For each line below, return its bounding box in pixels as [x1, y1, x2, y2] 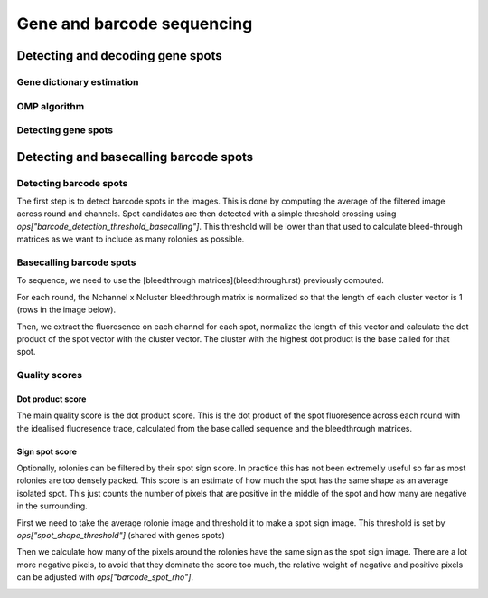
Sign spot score [16, 446, 77, 457]
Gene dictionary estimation [16, 75, 139, 88]
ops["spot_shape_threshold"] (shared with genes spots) [16, 529, 225, 540]
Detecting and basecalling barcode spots [16, 149, 254, 165]
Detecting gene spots [16, 124, 114, 137]
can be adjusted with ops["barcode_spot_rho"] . [16, 572, 194, 583]
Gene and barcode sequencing [16, 14, 253, 33]
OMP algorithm [16, 100, 85, 112]
